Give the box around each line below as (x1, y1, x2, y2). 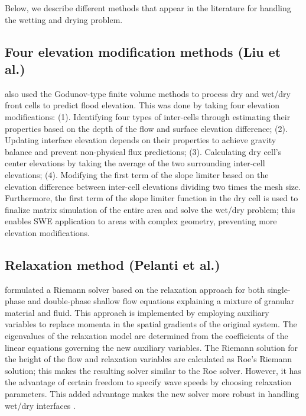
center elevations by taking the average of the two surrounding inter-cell (5, 157, 265, 169)
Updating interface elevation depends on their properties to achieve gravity (5, 134, 276, 146)
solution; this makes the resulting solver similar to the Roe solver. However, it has (5, 364, 301, 376)
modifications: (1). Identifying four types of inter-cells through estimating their (5, 110, 291, 122)
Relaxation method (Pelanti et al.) (5, 255, 220, 273)
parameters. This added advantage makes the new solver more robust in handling (5, 388, 300, 400)
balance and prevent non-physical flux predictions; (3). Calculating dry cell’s (5, 145, 282, 157)
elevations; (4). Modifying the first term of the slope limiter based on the (5, 168, 269, 180)
